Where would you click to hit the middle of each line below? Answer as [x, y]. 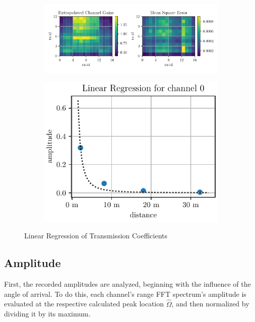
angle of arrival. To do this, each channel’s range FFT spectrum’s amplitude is [125, 294]
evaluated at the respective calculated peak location [84, 304]
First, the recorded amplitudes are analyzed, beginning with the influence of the [127, 284]
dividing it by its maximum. [47, 314]
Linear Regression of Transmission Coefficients [96, 236]
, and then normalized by [210, 304]
